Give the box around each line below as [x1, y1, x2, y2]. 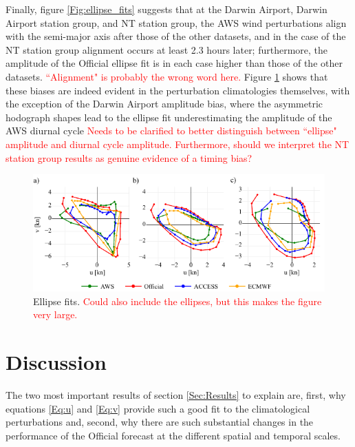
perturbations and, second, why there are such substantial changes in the [6, 415, 314, 429]
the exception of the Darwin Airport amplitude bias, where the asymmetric [6, 96, 323, 111]
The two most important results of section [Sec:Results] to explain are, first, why [6, 388, 346, 402]
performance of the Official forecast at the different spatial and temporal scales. [6, 428, 341, 442]
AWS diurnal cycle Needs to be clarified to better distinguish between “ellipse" [6, 123, 337, 138]
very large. [33, 307, 78, 322]
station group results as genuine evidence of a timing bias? [6, 150, 252, 165]
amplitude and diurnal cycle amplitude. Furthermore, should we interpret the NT [6, 136, 349, 151]
